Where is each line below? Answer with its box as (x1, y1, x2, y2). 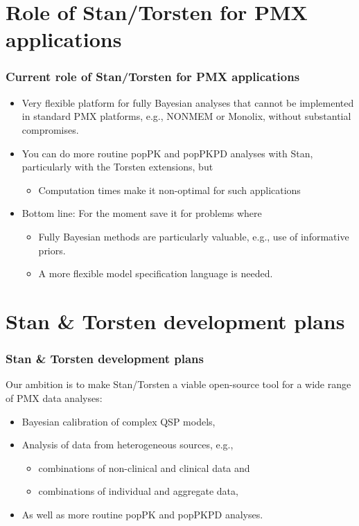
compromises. (21, 122, 79, 137)
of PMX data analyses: (6, 390, 103, 405)
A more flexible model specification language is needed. (38, 266, 273, 281)
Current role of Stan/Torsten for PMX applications (6, 68, 300, 85)
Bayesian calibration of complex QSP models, (21, 414, 216, 428)
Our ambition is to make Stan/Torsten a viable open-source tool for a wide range (6, 377, 351, 392)
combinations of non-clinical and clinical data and (38, 460, 250, 475)
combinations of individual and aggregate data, (38, 484, 238, 498)
